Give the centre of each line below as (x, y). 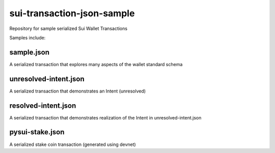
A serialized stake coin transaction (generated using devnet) (73, 144)
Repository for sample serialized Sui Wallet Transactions (68, 28)
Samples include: (28, 38)
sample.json (29, 52)
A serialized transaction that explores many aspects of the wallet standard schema (96, 64)
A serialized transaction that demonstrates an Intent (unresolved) (78, 91)
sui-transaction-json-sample (72, 13)
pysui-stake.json (37, 132)
